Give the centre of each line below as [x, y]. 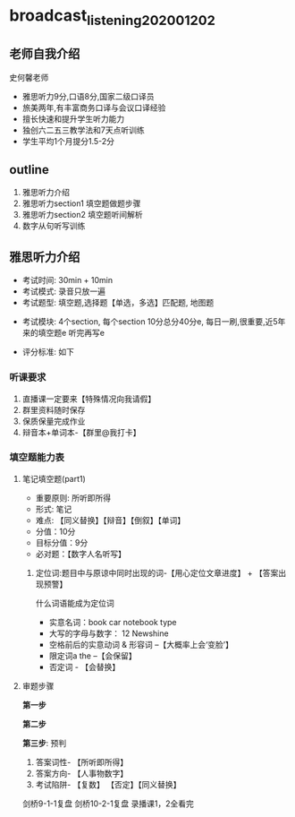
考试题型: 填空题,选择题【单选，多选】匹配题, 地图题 [118, 303]
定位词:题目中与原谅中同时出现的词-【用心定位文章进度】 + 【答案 [157, 572]
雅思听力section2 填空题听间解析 [82, 215]
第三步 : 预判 [44, 743]
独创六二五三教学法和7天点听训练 [83, 130]
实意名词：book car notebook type [113, 622]
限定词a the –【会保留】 [93, 656]
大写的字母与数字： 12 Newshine [109, 633]
